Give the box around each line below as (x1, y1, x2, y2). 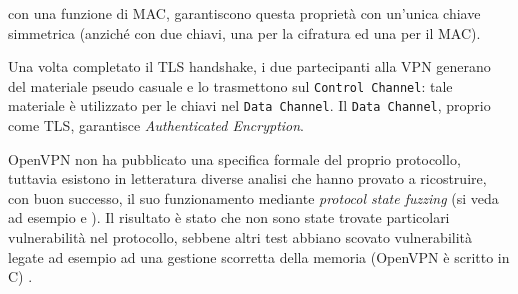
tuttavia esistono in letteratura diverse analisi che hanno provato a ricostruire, (8, 168, 487, 189)
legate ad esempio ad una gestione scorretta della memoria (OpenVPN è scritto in (8, 246, 510, 267)
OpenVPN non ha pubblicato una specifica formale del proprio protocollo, (8, 148, 461, 169)
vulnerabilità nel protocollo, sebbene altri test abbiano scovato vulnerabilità (8, 227, 473, 248)
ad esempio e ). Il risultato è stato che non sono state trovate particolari (8, 207, 450, 228)
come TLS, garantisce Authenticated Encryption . (8, 115, 305, 136)
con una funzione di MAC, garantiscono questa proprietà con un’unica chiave (8, 3, 481, 23)
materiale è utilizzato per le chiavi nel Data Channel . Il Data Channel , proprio (8, 95, 491, 116)
